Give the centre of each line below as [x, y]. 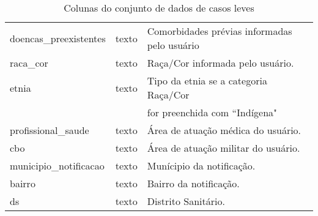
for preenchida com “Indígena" [212, 112]
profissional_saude [50, 130]
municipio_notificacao [57, 166]
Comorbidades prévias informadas [220, 31]
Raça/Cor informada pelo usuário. [220, 63]
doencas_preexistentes [58, 38]
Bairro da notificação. [193, 183]
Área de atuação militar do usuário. [224, 148]
